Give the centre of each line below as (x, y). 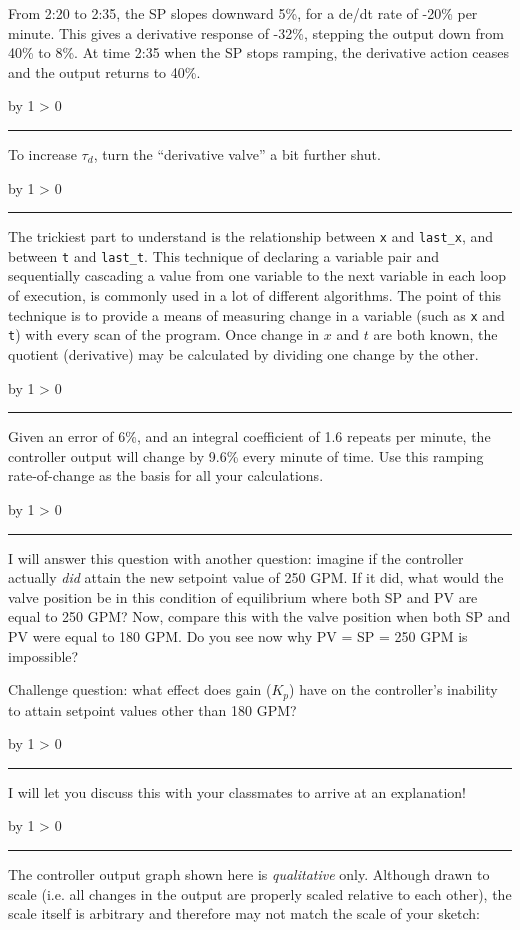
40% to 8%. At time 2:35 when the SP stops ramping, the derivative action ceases (259, 52)
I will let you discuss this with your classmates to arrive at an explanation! (237, 791)
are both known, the (435, 334)
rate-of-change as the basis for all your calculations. (166, 475)
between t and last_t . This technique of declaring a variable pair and (224, 255)
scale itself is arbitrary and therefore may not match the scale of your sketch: (244, 913)
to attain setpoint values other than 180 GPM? (152, 709)
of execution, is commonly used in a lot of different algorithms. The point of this (255, 295)
